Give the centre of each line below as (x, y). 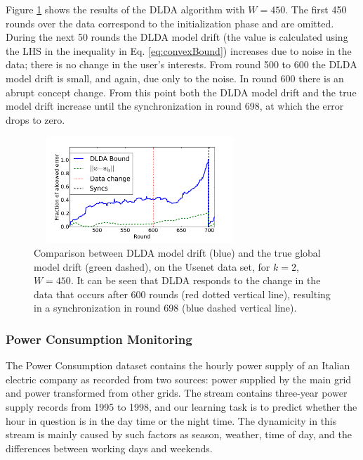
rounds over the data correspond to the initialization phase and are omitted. (170, 23)
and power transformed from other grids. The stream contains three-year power (177, 393)
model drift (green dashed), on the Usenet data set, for (152, 266)
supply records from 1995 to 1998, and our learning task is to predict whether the (181, 407)
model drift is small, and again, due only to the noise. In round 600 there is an (175, 78)
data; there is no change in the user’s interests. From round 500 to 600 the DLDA (181, 64)
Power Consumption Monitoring (99, 339)
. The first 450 (316, 9)
